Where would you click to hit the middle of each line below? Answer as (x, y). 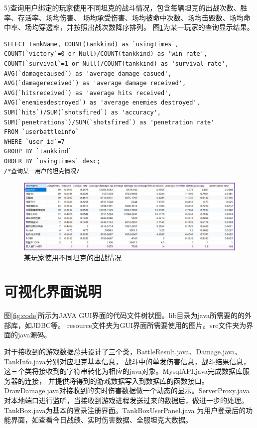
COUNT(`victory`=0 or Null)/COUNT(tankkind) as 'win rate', (106, 54)
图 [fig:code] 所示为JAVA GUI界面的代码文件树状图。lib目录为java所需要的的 (124, 315)
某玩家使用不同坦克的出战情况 (73, 257)
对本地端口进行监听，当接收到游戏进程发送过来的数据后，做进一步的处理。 (126, 400)
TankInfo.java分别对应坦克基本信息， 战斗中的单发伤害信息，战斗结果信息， (127, 361)
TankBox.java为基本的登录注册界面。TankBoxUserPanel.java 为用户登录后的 (125, 410)
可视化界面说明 (53, 291)
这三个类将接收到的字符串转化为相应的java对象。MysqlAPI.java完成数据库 (124, 371)
